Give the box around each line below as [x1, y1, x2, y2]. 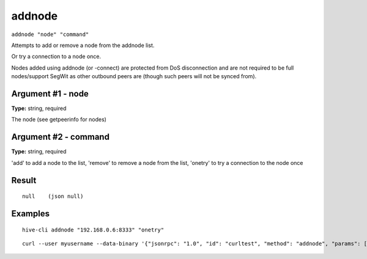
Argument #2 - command [11, 132, 110, 142]
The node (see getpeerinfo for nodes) [11, 116, 107, 123]
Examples [11, 208, 50, 219]
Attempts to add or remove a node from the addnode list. [11, 42, 155, 49]
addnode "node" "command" [11, 31, 89, 38]
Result [11, 175, 37, 186]
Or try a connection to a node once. [11, 53, 102, 60]
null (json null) [22, 193, 84, 200]
